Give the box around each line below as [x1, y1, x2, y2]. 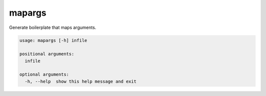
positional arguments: [19, 51, 74, 57]
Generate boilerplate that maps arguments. [9, 24, 97, 30]
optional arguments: [19, 72, 69, 77]
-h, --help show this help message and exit [25, 78, 136, 84]
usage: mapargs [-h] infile [19, 37, 87, 43]
